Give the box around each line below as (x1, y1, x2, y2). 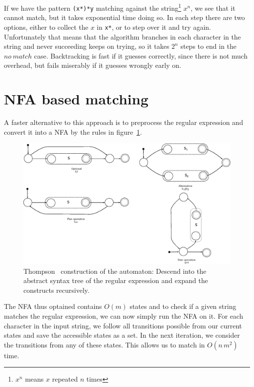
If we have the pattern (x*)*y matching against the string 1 (4, 1, 181, 13)
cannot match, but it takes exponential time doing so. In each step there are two (4, 12, 245, 22)
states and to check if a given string (129, 301, 236, 311)
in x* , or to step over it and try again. (97, 21, 211, 32)
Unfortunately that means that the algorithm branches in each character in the (4, 31, 241, 41)
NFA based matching (4, 89, 148, 109)
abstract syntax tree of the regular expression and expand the (23, 275, 208, 285)
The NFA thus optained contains (4, 301, 102, 311)
